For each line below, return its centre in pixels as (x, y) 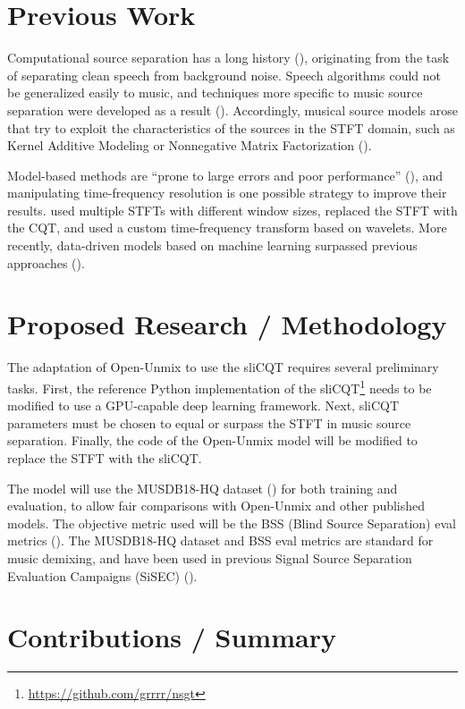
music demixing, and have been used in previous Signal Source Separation (210, 557)
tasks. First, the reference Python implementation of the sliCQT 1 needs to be (220, 386)
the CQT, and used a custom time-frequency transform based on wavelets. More (227, 228)
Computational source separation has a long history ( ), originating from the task (228, 58)
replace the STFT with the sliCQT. (105, 458)
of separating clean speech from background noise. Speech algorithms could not (224, 75)
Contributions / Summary (172, 637)
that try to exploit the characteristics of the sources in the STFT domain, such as (231, 127)
